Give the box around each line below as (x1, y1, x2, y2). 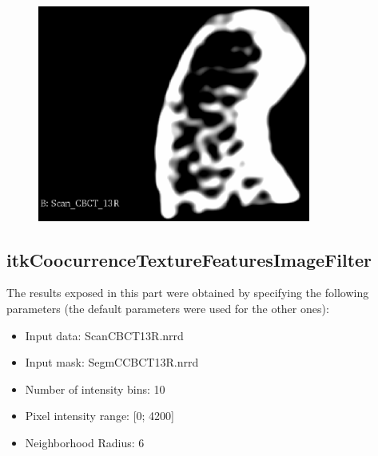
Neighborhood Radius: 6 (25, 434, 145, 450)
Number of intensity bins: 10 (25, 380, 165, 397)
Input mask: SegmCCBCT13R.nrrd (25, 354, 199, 371)
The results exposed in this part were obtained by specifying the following (6, 284, 369, 301)
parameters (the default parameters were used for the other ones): (6, 299, 329, 316)
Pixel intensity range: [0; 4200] (25, 407, 175, 424)
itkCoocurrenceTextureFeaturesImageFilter (6, 247, 372, 272)
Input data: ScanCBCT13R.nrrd (25, 327, 184, 343)
